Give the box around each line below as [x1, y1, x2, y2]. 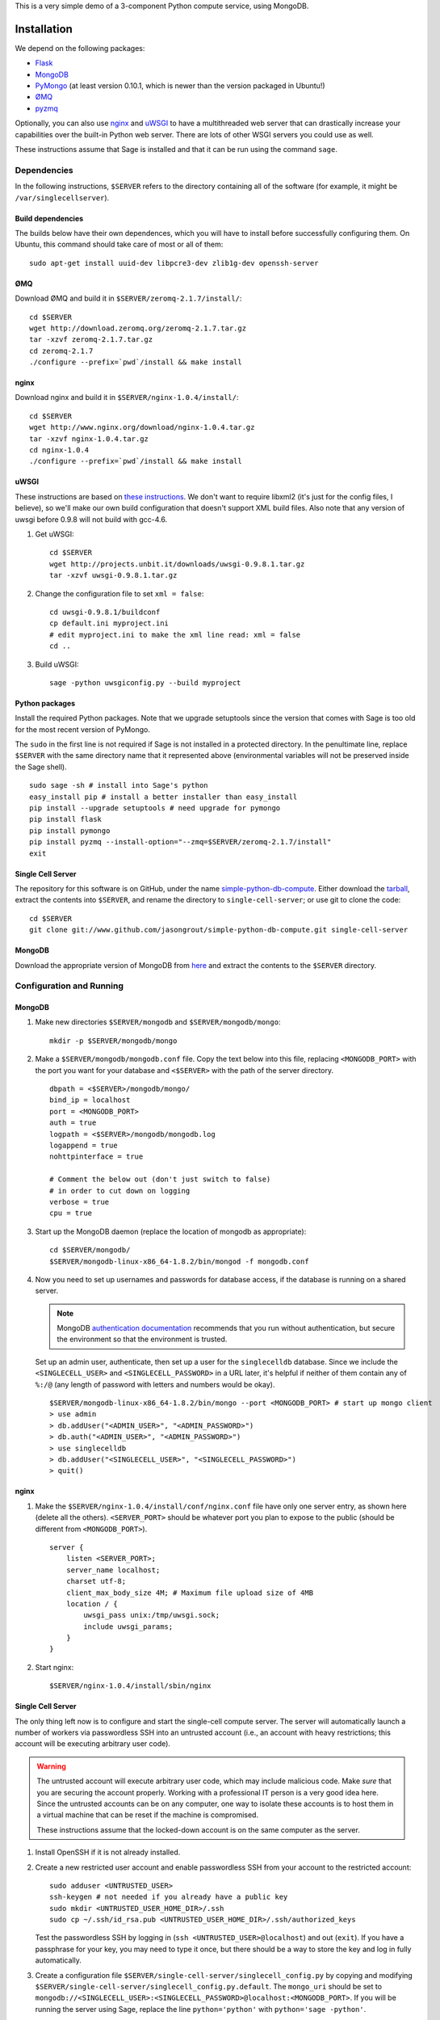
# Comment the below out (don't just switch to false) [49, 1175, 271, 1184]
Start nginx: [35, 1662, 74, 1672]
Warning [36, 1761, 66, 1771]
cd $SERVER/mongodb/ [49, 1245, 131, 1255]
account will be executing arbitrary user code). [15, 1739, 171, 1749]
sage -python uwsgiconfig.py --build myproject [49, 678, 241, 687]
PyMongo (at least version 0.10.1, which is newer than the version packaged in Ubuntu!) [35, 81, 326, 90]
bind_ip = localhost [49, 1096, 131, 1105]
